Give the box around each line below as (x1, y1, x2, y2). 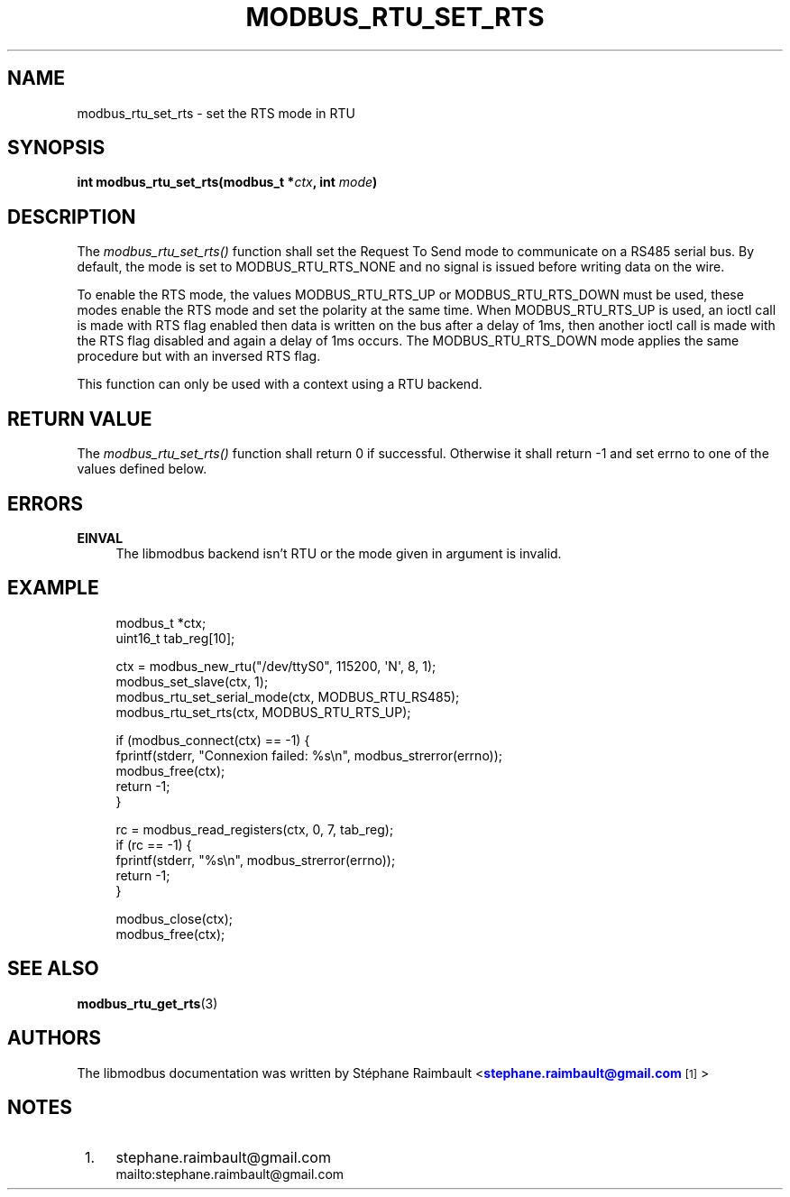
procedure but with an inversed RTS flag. (77, 348, 321, 364)
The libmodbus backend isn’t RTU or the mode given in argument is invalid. (115, 545, 562, 561)
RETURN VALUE (7, 407, 152, 430)
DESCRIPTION (7, 205, 136, 228)
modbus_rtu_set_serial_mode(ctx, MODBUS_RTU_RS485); (115, 688, 460, 704)
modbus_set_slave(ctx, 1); (115, 673, 269, 689)
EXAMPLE (7, 576, 99, 600)
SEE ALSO (7, 957, 99, 981)
